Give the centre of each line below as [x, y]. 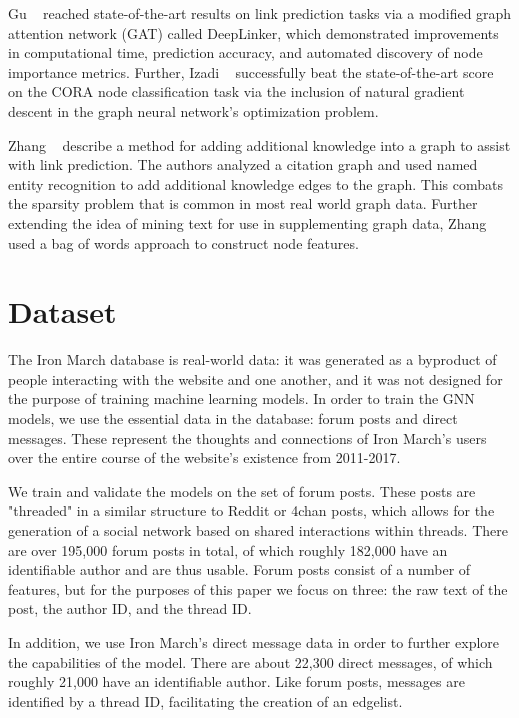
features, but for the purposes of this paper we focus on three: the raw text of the [258, 588]
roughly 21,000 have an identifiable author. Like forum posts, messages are [236, 681]
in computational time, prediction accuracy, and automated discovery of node [245, 52]
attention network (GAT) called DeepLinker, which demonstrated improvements [253, 32]
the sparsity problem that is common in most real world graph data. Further [243, 203]
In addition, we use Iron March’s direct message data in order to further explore [254, 641]
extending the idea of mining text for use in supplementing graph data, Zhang [247, 222]
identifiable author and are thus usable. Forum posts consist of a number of [239, 569]
